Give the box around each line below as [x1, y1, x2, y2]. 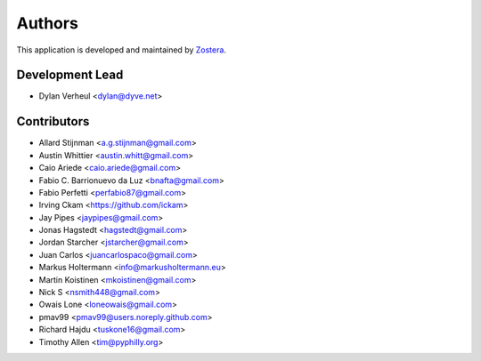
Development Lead [16, 68, 124, 83]
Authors [16, 13, 79, 33]
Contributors [16, 114, 90, 129]
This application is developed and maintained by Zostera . [16, 44, 227, 55]
